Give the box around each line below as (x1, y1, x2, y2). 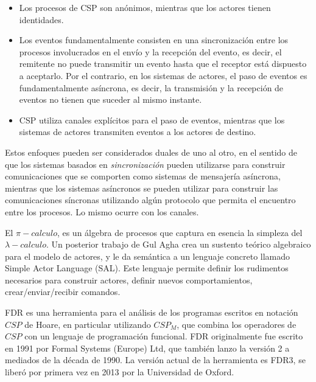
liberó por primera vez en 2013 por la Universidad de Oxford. (5, 366, 234, 378)
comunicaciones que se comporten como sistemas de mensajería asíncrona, (5, 170, 281, 182)
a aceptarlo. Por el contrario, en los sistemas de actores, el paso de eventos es (19, 69, 307, 82)
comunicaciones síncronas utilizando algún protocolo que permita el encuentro (5, 193, 296, 206)
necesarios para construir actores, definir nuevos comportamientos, (5, 273, 253, 286)
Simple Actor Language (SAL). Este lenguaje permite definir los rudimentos (5, 262, 289, 274)
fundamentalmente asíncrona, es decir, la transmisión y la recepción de (19, 81, 284, 94)
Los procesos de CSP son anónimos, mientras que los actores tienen (19, 1, 271, 13)
